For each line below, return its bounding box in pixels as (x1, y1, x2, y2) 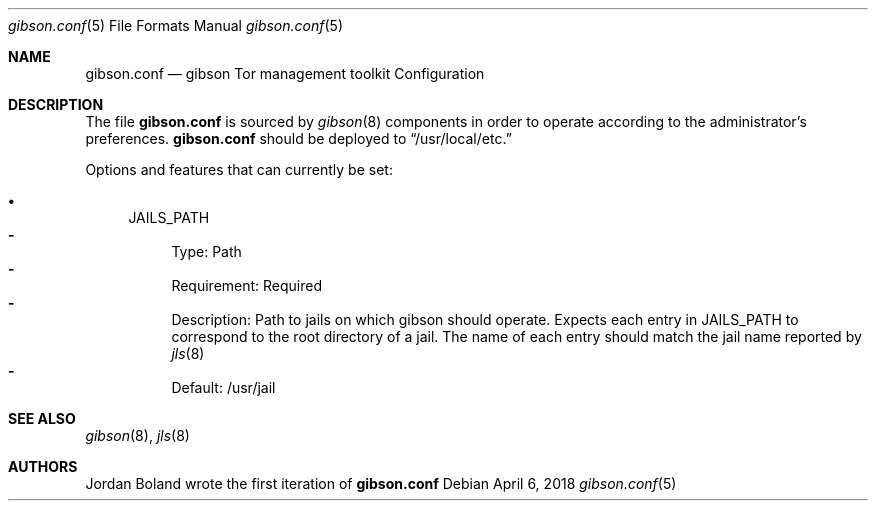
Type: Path (171, 243, 242, 260)
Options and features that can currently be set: (85, 161, 393, 178)
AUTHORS (8, 458, 78, 475)
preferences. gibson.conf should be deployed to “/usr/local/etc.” (85, 130, 512, 147)
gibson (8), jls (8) (85, 427, 190, 444)
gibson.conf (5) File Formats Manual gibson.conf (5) (8, 17, 343, 34)
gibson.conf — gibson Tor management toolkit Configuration (85, 65, 485, 82)
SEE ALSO (8, 410, 76, 427)
